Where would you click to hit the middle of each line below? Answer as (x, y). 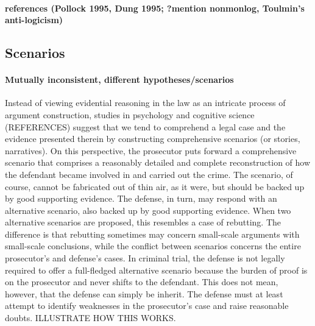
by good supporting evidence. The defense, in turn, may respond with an (141, 198)
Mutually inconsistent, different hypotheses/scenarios (119, 80)
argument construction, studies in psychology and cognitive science (130, 114)
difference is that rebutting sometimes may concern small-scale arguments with (152, 234)
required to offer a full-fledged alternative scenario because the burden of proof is (156, 270)
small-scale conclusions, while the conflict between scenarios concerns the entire (153, 246)
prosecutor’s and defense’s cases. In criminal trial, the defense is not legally (145, 258)
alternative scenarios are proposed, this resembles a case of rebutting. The (143, 222)
